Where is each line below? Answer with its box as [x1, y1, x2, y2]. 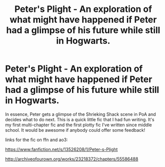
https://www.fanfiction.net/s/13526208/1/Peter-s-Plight [5, 146, 118, 152]
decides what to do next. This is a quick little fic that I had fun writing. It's [5, 116, 155, 122]
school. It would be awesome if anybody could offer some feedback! [5, 127, 145, 133]
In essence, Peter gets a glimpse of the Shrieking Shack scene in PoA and [5, 111, 156, 117]
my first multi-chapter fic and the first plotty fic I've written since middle [5, 122, 152, 128]
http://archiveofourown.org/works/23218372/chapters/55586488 [5, 156, 139, 162]
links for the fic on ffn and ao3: [5, 137, 68, 143]
